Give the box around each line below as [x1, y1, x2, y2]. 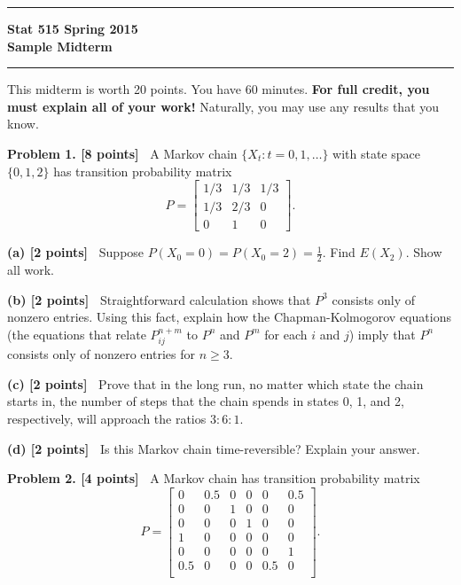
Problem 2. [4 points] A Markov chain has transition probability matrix [7, 469, 420, 487]
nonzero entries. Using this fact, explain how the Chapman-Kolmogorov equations [7, 308, 451, 326]
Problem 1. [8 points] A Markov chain [7, 144, 238, 162]
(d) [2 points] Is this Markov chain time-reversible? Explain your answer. [7, 439, 420, 457]
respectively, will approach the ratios [7, 409, 207, 428]
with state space [332, 144, 420, 162]
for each [264, 324, 308, 343]
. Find [322, 243, 356, 261]
